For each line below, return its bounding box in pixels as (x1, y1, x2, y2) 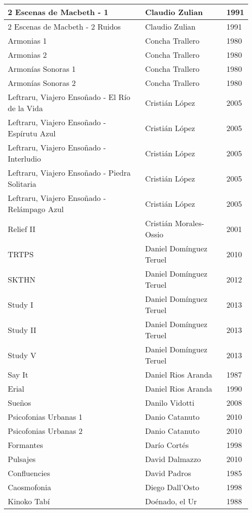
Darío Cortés (145, 439, 189, 450)
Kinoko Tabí (8, 496, 50, 507)
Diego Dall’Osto (145, 481, 200, 493)
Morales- (174, 217, 205, 229)
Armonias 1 (8, 35, 47, 46)
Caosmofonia (8, 481, 51, 493)
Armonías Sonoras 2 (8, 77, 76, 88)
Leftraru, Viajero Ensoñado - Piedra (8, 167, 131, 178)
